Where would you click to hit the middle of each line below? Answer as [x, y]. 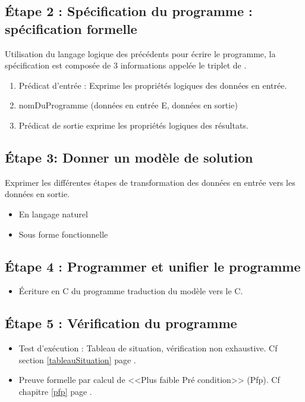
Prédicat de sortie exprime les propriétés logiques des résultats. [133, 125]
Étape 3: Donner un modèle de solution [129, 157]
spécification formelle [71, 28]
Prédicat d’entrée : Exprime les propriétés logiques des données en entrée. [153, 85]
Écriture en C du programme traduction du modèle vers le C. [131, 291]
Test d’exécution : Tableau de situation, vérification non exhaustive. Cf [148, 348]
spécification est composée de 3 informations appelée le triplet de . [126, 65]
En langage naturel [53, 214]
